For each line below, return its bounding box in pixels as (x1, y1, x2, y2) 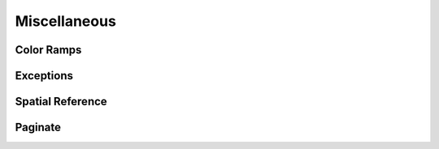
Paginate (15, 121, 61, 134)
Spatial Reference (15, 95, 107, 109)
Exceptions (15, 69, 73, 83)
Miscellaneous (15, 12, 117, 30)
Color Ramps (15, 43, 82, 57)
